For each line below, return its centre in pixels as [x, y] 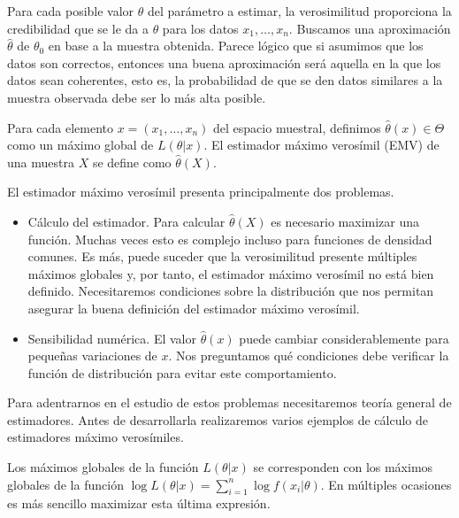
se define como [132, 162]
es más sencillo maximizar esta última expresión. [139, 503]
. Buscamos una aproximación [370, 28]
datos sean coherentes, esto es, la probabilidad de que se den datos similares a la [225, 80]
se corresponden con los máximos [343, 467]
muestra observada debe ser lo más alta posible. [137, 97]
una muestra [41, 162]
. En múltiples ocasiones [386, 484]
